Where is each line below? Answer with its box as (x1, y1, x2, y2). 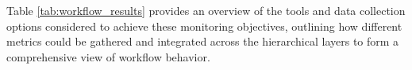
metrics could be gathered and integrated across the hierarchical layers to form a (6, 33, 399, 50)
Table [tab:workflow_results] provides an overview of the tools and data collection (6, 2, 406, 18)
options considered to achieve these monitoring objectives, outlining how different (6, 17, 402, 34)
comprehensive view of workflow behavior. (6, 48, 210, 64)
